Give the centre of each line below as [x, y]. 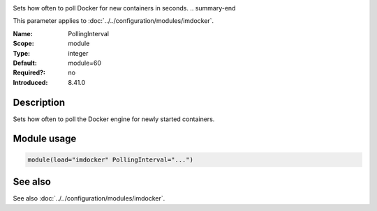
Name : [23, 33]
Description [39, 102]
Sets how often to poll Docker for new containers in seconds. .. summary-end [124, 8]
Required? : [29, 72]
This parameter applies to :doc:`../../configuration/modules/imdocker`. [113, 21]
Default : [25, 63]
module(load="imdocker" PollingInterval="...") [110, 159]
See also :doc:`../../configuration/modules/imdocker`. [89, 198]
